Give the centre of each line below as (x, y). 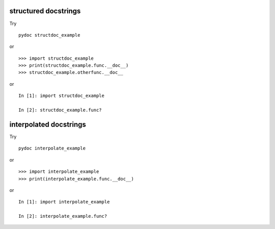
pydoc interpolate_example (52, 148)
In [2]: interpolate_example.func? (63, 216)
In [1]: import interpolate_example (64, 202)
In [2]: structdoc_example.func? (60, 110)
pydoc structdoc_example (49, 35)
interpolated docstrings (48, 124)
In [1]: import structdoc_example (61, 96)
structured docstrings (45, 11)
